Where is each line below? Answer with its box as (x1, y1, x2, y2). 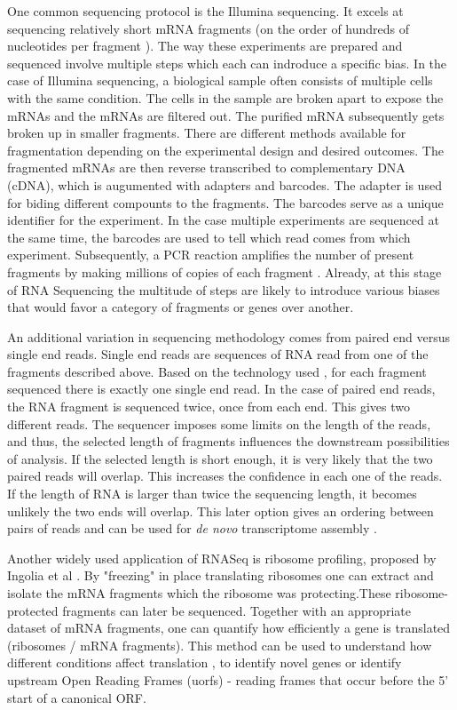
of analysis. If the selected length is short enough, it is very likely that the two (7, 449, 433, 467)
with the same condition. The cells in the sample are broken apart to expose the (7, 88, 444, 107)
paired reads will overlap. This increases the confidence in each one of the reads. (7, 467, 443, 485)
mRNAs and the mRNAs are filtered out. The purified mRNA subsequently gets (7, 106, 445, 124)
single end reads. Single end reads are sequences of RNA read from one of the (7, 345, 429, 363)
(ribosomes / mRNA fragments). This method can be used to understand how (7, 635, 432, 654)
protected (7, 601, 59, 619)
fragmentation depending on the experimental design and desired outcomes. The (7, 140, 444, 159)
